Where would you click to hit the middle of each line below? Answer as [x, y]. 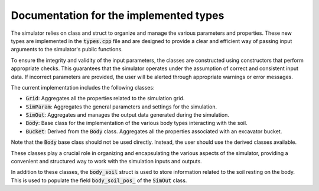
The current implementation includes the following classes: [83, 87]
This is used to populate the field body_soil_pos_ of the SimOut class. [99, 180]
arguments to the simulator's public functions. [67, 50]
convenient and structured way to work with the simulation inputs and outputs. [106, 162]
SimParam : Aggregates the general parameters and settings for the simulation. [121, 107]
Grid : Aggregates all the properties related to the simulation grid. [105, 98]
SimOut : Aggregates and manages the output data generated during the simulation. [128, 115]
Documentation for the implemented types [118, 15]
